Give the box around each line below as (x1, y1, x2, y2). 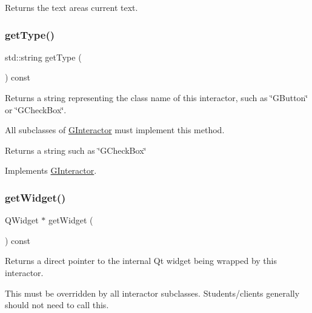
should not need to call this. (5, 298, 109, 311)
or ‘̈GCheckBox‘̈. (5, 103, 67, 116)
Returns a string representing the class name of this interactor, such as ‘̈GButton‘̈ (5, 91, 308, 104)
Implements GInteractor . (5, 164, 97, 177)
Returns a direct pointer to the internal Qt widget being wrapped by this (5, 254, 277, 267)
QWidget (5, 214, 39, 226)
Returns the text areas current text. (5, 1, 138, 13)
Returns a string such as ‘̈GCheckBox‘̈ (5, 143, 147, 156)
